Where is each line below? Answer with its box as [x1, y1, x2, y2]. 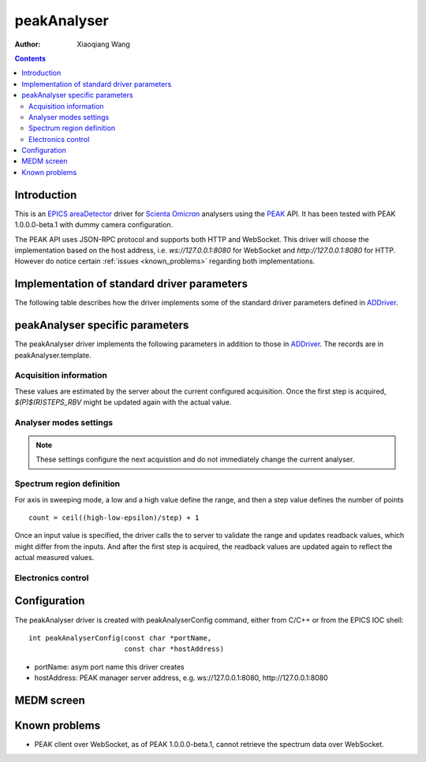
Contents [14, 54, 47, 63]
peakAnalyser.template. [14, 350, 92, 360]
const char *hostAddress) [123, 644, 225, 654]
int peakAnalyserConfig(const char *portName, [28, 633, 212, 642]
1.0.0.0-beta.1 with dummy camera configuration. [14, 220, 174, 230]
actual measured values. [14, 553, 95, 562]
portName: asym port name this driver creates [34, 662, 185, 671]
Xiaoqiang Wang [77, 39, 130, 49]
